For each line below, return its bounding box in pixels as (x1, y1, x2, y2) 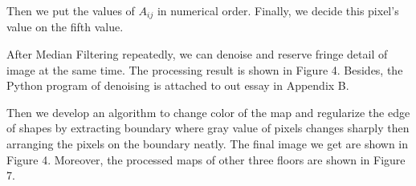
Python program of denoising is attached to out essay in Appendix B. (6, 77, 349, 94)
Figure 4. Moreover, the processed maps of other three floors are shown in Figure (6, 151, 406, 168)
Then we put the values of (6, 2, 135, 18)
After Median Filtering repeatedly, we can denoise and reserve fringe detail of (6, 46, 388, 63)
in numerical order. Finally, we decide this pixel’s (157, 2, 399, 18)
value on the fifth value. (6, 18, 124, 35)
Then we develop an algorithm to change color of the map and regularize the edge (6, 103, 410, 120)
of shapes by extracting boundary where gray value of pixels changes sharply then (6, 119, 410, 136)
